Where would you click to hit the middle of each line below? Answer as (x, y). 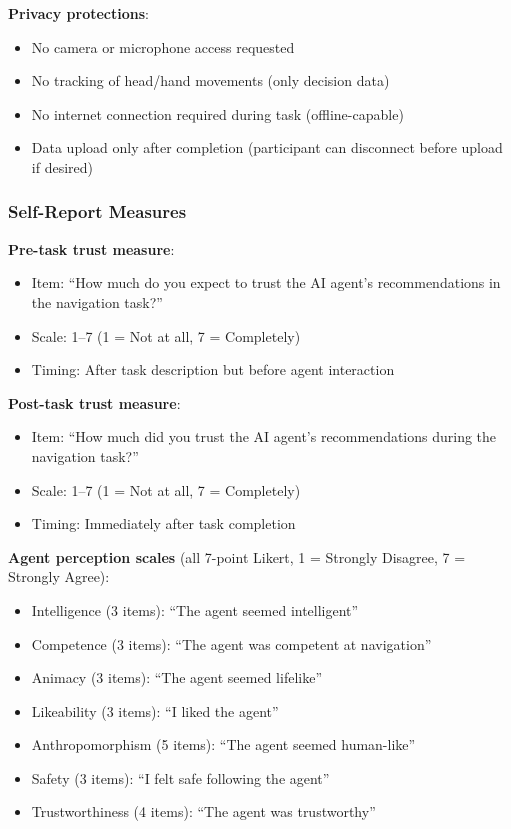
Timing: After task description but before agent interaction (213, 369)
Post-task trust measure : (94, 402)
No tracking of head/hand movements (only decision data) (210, 80)
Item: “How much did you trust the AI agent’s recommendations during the (264, 436)
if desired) (62, 166)
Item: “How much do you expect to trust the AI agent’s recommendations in (266, 282)
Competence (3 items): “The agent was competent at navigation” (231, 643)
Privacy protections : (78, 13)
